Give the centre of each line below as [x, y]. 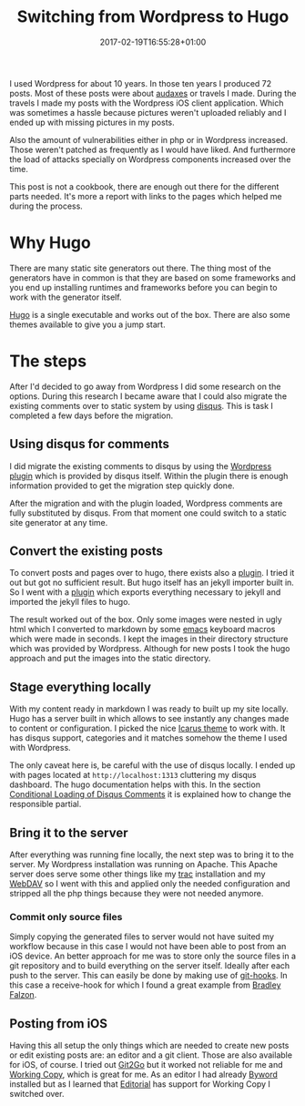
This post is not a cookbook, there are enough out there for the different [144, 186]
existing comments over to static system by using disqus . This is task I [141, 405]
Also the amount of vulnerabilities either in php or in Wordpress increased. [149, 139]
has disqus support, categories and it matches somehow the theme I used [148, 738]
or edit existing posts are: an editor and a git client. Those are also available [151, 1055]
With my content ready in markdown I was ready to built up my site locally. [149, 709]
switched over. [37, 1094]
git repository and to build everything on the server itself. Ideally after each [150, 966]
